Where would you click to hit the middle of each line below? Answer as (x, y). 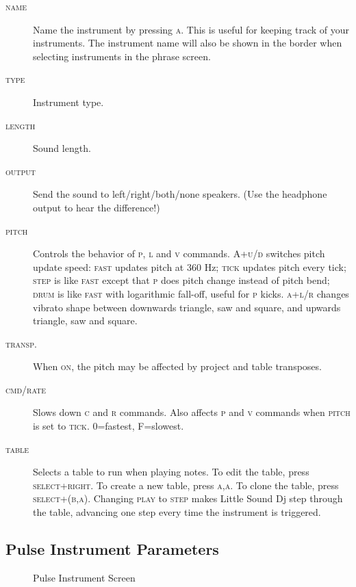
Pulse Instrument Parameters (112, 549)
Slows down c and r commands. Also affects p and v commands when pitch (192, 412)
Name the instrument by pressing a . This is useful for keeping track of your (191, 29)
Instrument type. (68, 102)
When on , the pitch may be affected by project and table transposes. (177, 366)
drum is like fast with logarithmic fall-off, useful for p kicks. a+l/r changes (191, 293)
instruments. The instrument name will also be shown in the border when (188, 43)
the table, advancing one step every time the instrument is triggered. (177, 512)
